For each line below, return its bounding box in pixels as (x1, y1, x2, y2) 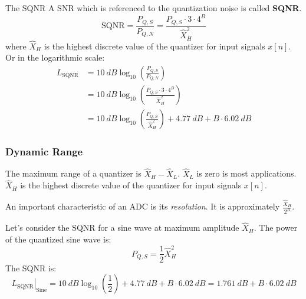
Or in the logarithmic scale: (5, 51, 105, 64)
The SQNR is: (5, 261, 57, 274)
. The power (254, 221, 298, 234)
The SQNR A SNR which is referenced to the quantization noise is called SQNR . (5, 2, 302, 14)
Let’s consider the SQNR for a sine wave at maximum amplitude (5, 221, 239, 234)
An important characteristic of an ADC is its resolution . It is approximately (5, 200, 280, 212)
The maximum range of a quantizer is (5, 167, 142, 180)
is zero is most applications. (196, 167, 297, 180)
